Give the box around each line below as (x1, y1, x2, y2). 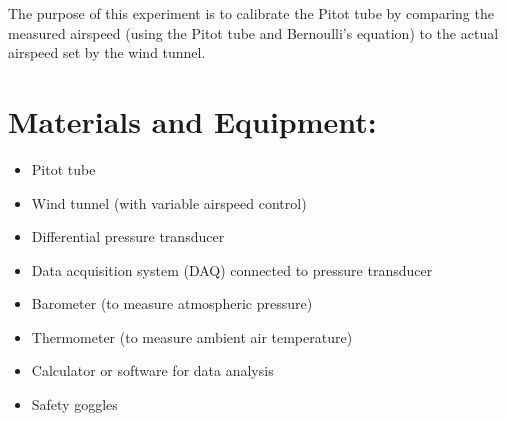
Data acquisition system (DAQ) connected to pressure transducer (31, 259, 433, 280)
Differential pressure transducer (31, 226, 225, 247)
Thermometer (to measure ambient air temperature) (31, 326, 353, 347)
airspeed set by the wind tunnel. (8, 42, 206, 63)
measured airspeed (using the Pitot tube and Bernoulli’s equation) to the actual (8, 22, 499, 43)
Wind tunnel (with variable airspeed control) (31, 192, 307, 213)
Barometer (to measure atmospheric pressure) (31, 293, 313, 314)
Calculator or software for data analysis (31, 360, 274, 381)
